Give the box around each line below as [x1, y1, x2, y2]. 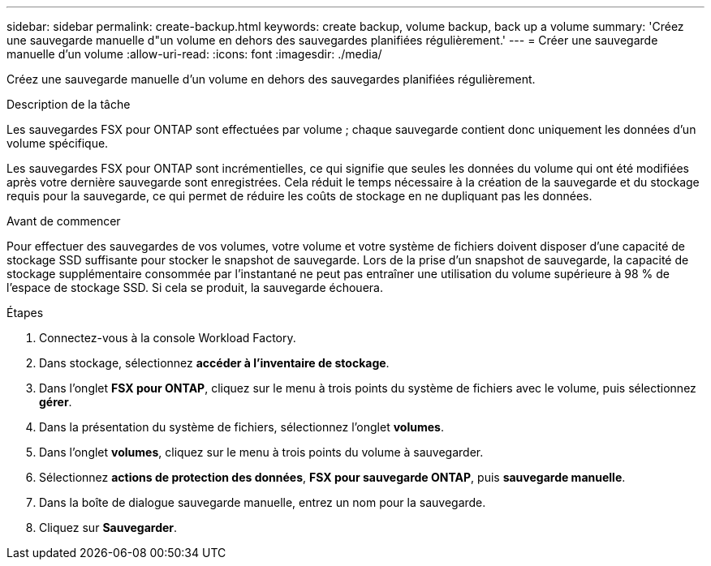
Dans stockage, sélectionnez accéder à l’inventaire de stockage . [39, 356, 390, 370]
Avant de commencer [6, 214, 121, 228]
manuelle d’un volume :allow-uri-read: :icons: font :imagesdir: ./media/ [6, 47, 382, 61]
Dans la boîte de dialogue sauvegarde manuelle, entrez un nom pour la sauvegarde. [39, 495, 486, 509]
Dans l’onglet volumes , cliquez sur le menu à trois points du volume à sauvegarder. [39, 445, 484, 459]
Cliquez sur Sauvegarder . [39, 521, 178, 534]
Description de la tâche [6, 97, 131, 111]
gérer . [39, 395, 72, 409]
